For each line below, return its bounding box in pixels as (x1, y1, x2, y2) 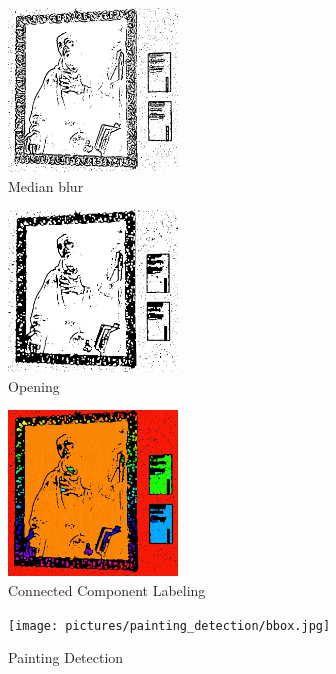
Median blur (8, 175, 84, 196)
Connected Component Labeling (8, 580, 206, 601)
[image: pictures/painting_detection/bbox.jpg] (8, 618, 331, 633)
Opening (8, 375, 60, 396)
